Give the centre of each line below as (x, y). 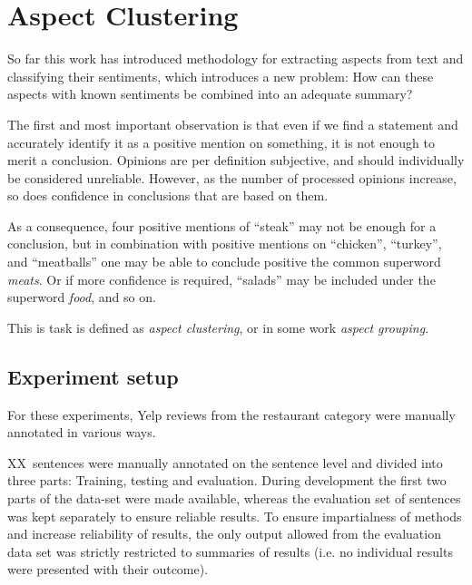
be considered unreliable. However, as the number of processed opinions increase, (232, 177)
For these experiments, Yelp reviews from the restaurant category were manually (231, 414)
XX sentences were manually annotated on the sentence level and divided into (225, 462)
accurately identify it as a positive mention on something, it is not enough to (221, 142)
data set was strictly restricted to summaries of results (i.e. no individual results (230, 551)
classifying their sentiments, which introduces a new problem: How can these (221, 76)
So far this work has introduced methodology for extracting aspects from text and (236, 58)
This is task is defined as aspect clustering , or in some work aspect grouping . (218, 327)
